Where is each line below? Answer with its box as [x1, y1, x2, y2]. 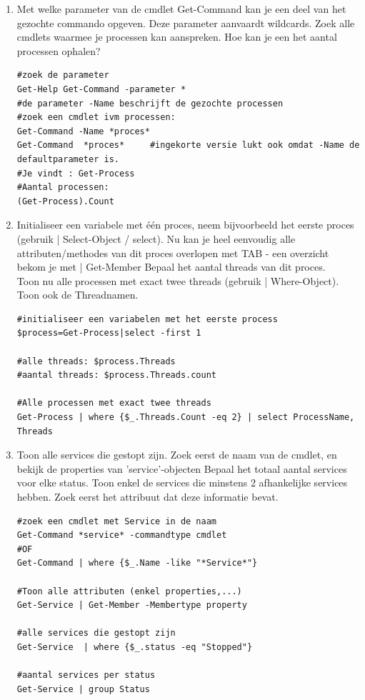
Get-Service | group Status [16, 684, 150, 694]
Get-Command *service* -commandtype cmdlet [16, 530, 227, 541]
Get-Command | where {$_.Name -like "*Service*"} [16, 558, 258, 569]
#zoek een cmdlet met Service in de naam [16, 516, 216, 526]
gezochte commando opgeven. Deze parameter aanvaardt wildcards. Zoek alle [16, 15, 355, 30]
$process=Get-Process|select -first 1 [16, 328, 201, 339]
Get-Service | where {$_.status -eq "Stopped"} [16, 641, 253, 652]
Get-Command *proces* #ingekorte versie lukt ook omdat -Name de [16, 140, 360, 151]
